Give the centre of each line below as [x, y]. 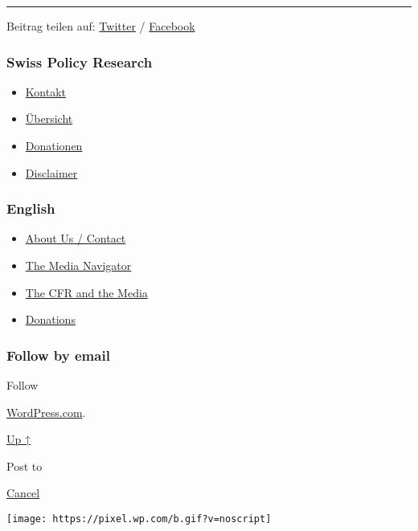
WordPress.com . [46, 412]
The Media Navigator [78, 265]
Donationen [54, 145]
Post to [25, 466]
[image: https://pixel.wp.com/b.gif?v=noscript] [139, 519]
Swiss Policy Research [80, 61]
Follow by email [58, 355]
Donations [50, 319]
